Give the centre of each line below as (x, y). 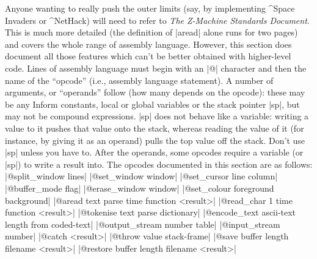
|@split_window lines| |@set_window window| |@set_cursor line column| (141, 176)
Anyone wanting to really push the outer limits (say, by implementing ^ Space (150, 8)
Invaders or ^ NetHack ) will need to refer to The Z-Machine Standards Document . (157, 20)
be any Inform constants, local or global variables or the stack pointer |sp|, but (152, 104)
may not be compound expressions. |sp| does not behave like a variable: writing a (157, 116)
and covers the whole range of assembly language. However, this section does (148, 44)
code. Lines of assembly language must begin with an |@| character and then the (156, 68)
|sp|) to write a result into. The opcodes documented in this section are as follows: (159, 164)
